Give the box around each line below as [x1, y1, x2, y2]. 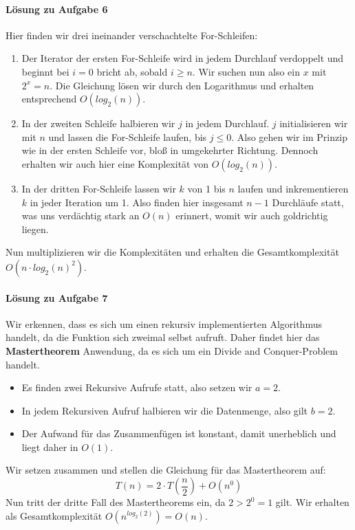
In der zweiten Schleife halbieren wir [21, 116, 175, 131]
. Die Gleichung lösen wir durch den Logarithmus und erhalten [50, 78, 314, 92]
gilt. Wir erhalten [275, 495, 349, 509]
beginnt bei [21, 64, 69, 78]
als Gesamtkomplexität [6, 508, 103, 522]
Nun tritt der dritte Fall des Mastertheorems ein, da [6, 495, 226, 509]
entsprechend [21, 91, 77, 106]
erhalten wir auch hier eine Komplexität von [21, 156, 208, 170]
